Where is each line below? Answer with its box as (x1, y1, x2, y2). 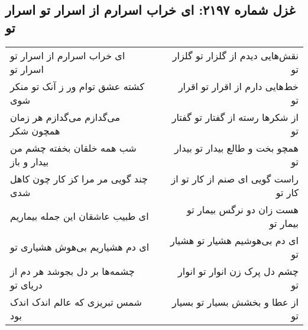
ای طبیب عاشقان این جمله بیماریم (10, 209, 149, 223)
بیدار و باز (10, 154, 49, 168)
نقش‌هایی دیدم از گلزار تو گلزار (172, 48, 299, 62)
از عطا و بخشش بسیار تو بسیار (172, 294, 299, 309)
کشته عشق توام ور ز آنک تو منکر (10, 79, 145, 93)
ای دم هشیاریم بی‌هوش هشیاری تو (10, 240, 150, 254)
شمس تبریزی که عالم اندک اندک (10, 294, 142, 309)
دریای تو (10, 277, 43, 291)
